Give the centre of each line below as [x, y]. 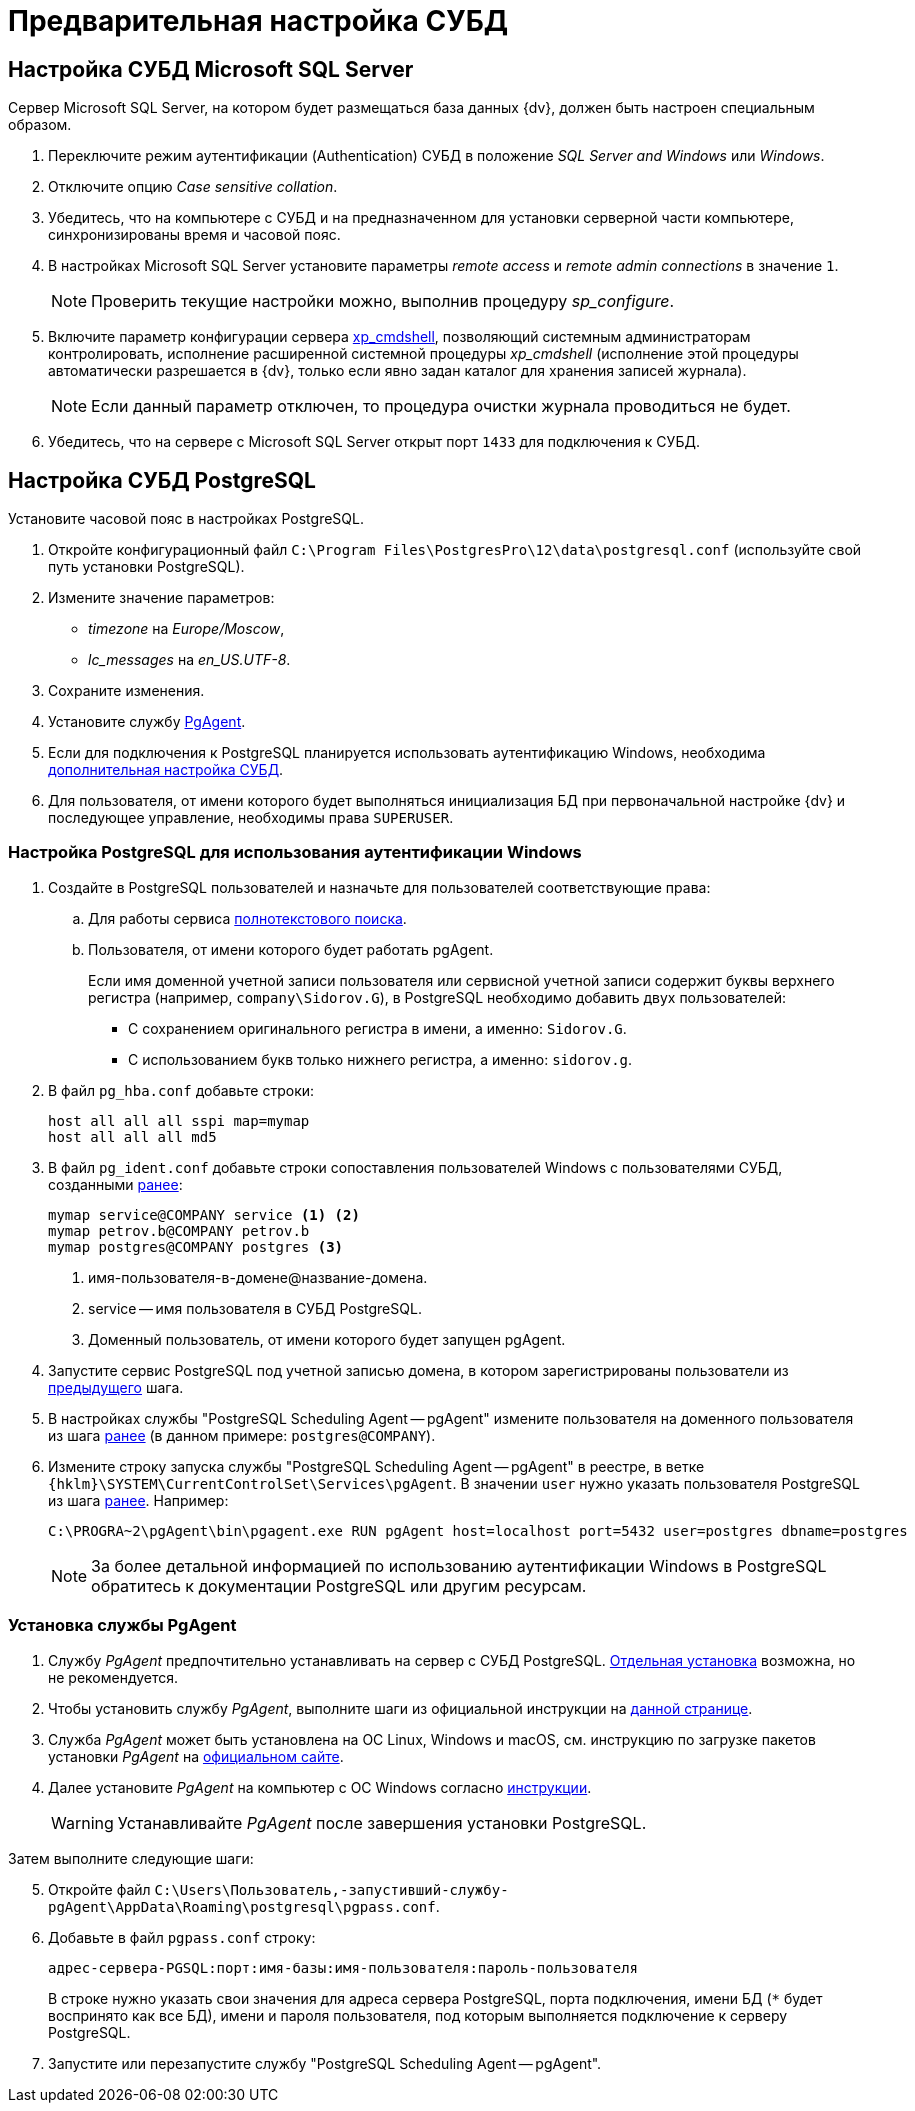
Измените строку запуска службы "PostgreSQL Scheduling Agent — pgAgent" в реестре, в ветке [376, 1466]
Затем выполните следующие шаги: [131, 1858]
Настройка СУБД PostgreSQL [162, 480]
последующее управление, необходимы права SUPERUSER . [251, 818]
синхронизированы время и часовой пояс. [194, 235]
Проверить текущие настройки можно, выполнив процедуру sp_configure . [383, 301]
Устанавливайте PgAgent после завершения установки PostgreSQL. [382, 1822]
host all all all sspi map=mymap [179, 1120]
